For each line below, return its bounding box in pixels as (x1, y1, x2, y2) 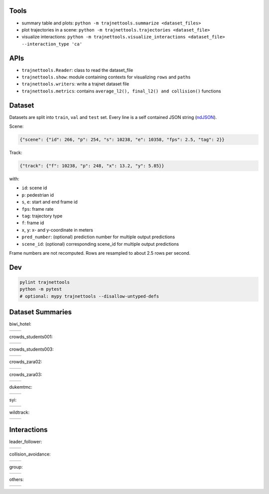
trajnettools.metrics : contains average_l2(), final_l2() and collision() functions (21, 88, 221, 94)
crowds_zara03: (9, 371, 42, 377)
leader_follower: (9, 439, 42, 445)
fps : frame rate (21, 206, 54, 212)
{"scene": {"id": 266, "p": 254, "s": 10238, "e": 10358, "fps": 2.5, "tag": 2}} (19, 137, 225, 142)
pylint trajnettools (19, 279, 70, 285)
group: (9, 464, 23, 470)
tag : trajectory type (21, 213, 63, 219)
